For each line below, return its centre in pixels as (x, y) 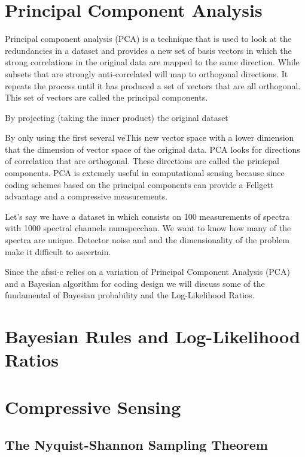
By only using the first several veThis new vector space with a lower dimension (150, 137)
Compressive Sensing (93, 406)
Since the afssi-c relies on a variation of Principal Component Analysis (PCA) (147, 272)
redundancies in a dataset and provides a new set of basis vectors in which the (148, 50)
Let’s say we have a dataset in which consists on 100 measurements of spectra (147, 216)
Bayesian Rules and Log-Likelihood (152, 336)
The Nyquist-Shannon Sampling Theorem (136, 445)
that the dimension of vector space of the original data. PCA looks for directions (152, 149)
